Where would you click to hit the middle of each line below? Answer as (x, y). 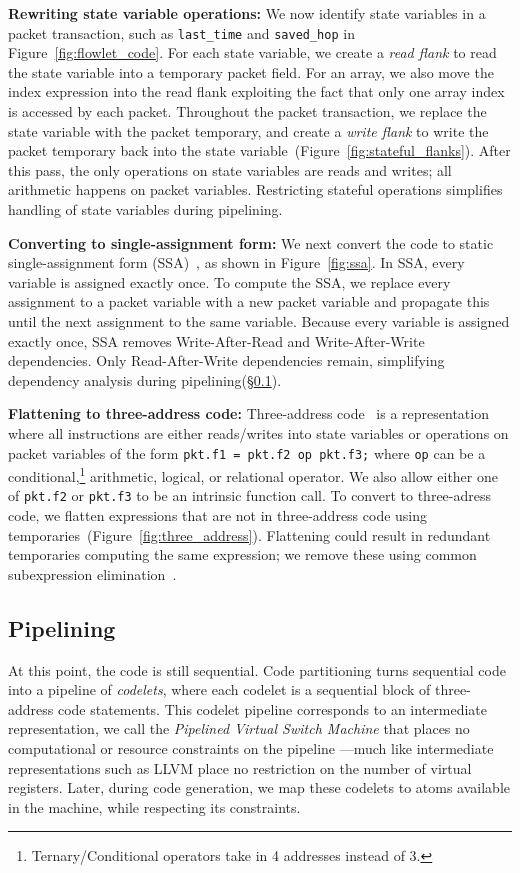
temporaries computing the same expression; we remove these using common (242, 554)
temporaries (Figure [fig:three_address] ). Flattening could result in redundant (249, 534)
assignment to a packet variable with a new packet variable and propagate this (249, 301)
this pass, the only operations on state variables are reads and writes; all (230, 169)
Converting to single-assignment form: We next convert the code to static (251, 242)
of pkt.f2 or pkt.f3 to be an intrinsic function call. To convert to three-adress (249, 495)
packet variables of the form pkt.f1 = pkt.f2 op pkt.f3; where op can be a (247, 452)
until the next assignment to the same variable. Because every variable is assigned (259, 320)
